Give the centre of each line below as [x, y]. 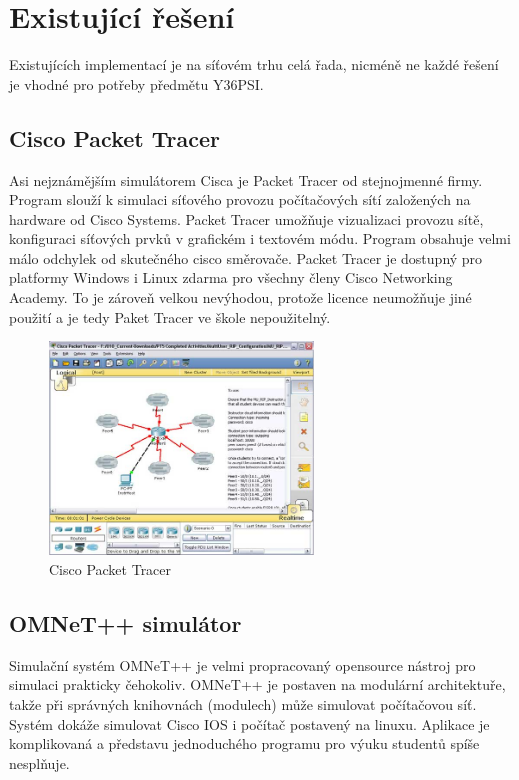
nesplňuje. [39, 762]
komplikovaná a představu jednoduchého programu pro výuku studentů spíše [244, 743]
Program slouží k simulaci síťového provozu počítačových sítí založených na [240, 199]
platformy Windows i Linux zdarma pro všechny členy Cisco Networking [231, 277]
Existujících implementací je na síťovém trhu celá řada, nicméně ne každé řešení [254, 64]
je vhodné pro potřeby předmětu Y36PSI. [136, 83]
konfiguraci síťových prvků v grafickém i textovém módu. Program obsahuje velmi [260, 238]
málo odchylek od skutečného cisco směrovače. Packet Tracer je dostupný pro [246, 257]
